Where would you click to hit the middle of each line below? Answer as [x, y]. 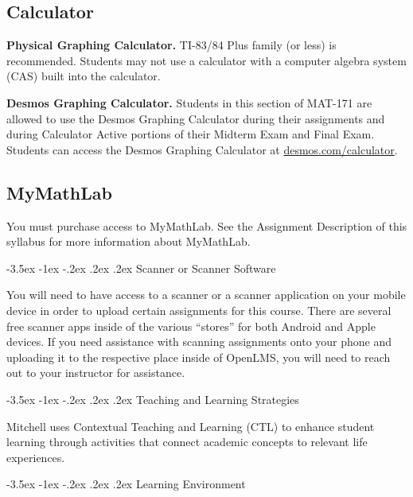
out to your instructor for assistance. [96, 373]
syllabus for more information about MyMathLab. [129, 241]
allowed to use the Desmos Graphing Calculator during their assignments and [196, 118]
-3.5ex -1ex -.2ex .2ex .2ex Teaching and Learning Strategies [153, 399]
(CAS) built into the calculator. [84, 76]
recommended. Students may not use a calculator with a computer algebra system [206, 60]
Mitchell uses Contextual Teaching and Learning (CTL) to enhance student [191, 426]
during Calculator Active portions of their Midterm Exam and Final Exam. [191, 134]
